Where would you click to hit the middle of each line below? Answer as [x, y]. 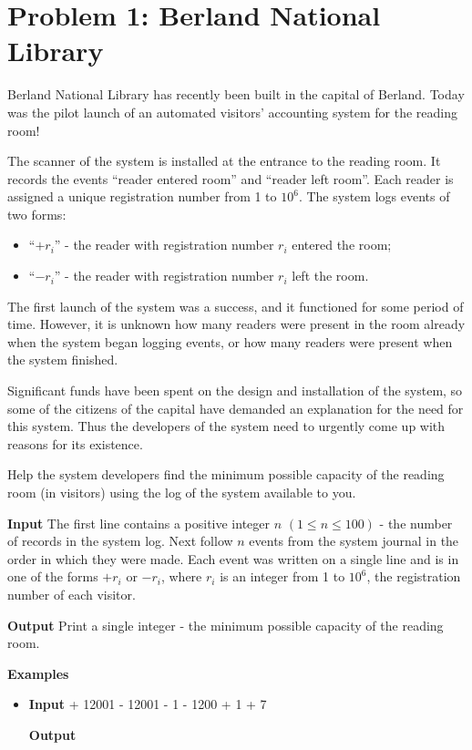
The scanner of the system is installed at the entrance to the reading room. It [224, 161]
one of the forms [53, 576]
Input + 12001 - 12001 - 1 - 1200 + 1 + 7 [148, 704]
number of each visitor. [72, 594]
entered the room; [342, 245]
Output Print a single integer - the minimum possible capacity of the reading [226, 625]
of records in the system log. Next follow [120, 541]
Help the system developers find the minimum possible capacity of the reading [226, 474]
